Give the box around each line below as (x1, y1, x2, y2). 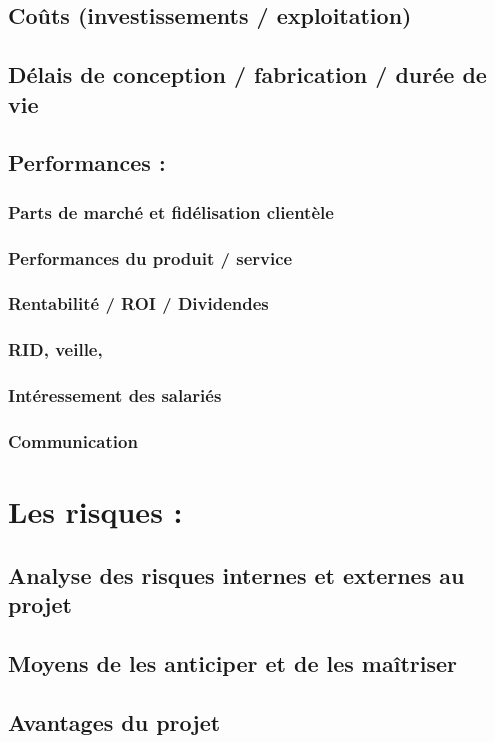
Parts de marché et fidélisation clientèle (8, 199, 334, 224)
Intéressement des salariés (8, 383, 222, 408)
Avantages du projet (8, 706, 221, 737)
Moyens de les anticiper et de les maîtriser (8, 647, 458, 678)
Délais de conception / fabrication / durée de (8, 59, 487, 90)
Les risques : (8, 490, 183, 531)
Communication (8, 428, 138, 453)
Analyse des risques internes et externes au (8, 559, 465, 590)
